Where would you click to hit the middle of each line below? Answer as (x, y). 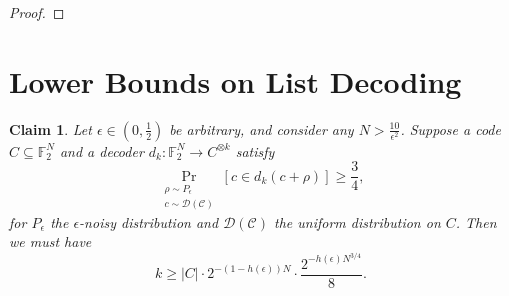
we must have (50, 241)
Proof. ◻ (37, 12)
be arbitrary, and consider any (261, 128)
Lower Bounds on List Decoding (235, 80)
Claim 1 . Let (50, 128)
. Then (476, 221)
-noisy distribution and (149, 221)
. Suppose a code (450, 128)
